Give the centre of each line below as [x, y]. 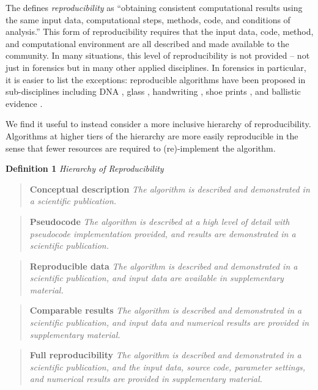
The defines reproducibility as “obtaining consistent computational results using [154, 7]
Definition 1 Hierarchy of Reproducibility [85, 168]
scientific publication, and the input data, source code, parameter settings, [168, 366]
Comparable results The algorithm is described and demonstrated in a [166, 310]
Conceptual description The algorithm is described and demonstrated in [170, 189]
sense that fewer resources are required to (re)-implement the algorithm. [141, 148]
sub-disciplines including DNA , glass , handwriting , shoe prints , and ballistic [153, 91]
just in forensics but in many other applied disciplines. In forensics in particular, [156, 67]
